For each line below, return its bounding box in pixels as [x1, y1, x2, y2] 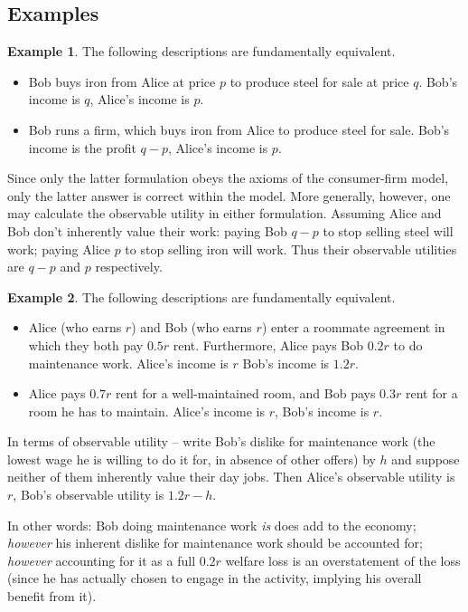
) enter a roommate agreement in [261, 318, 445, 337]
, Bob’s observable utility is [13, 485, 164, 504]
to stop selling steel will [323, 221, 454, 240]
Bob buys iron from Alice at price [28, 72, 216, 91]
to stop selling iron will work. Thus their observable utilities [125, 239, 457, 258]
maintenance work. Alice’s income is [28, 353, 229, 372]
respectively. [95, 257, 163, 276]
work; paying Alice [7, 239, 110, 258]
